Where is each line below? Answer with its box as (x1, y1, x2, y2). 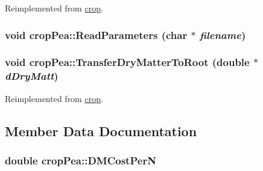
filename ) (199, 27, 246, 42)
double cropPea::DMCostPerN (5, 152, 156, 167)
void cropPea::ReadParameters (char (5, 27, 188, 42)
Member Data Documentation (5, 121, 197, 140)
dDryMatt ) (5, 68, 59, 83)
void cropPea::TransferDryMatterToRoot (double (5, 55, 250, 70)
